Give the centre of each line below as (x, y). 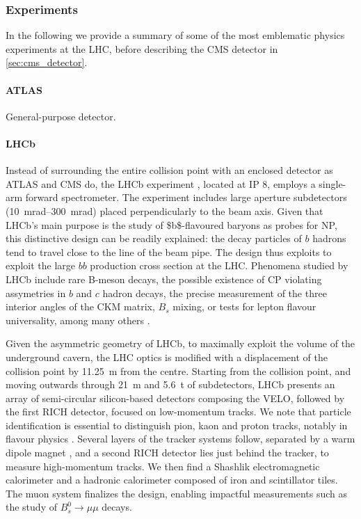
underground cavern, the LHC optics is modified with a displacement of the (167, 357)
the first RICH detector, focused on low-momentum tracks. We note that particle (178, 412)
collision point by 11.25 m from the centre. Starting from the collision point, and (178, 370)
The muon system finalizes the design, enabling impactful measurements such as (176, 493)
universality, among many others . (78, 320)
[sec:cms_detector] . (47, 62)
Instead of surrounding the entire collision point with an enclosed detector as (169, 170)
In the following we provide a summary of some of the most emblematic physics (175, 35)
